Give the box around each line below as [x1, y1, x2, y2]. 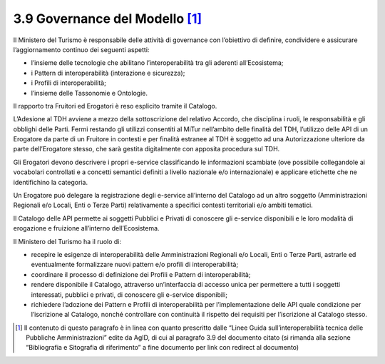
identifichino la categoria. [13, 178, 88, 186]
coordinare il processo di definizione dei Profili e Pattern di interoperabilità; [31, 270, 251, 278]
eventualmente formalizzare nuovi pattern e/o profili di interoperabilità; [31, 261, 239, 269]
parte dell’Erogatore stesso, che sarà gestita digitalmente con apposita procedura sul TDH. [13, 145, 280, 153]
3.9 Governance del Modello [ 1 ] [13, 11, 202, 26]
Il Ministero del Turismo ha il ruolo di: [13, 237, 121, 246]
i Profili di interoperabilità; [31, 79, 106, 87]
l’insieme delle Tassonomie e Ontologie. [31, 89, 148, 97]
